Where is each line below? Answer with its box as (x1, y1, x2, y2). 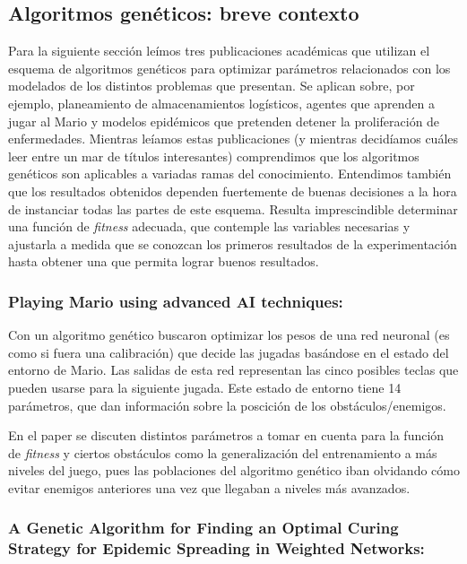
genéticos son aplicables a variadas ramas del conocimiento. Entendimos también (8, 164, 452, 183)
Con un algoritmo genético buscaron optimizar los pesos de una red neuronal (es (8, 325, 450, 344)
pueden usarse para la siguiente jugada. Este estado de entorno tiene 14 (8, 377, 402, 396)
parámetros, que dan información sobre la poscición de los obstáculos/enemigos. (8, 395, 446, 414)
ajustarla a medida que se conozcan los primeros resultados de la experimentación (8, 234, 457, 253)
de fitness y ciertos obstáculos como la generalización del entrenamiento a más (8, 443, 437, 462)
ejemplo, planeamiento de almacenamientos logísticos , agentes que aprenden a (8, 93, 435, 112)
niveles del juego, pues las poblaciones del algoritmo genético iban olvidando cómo (8, 461, 460, 480)
